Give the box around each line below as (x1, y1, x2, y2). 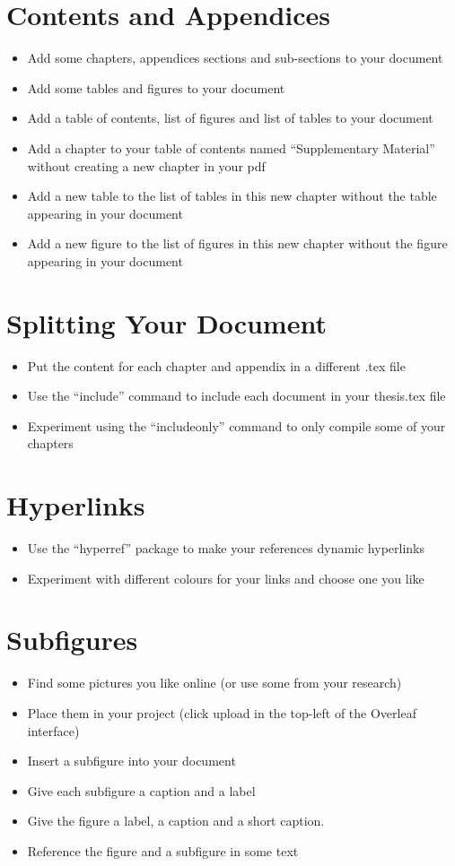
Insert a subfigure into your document (27, 751, 236, 770)
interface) (27, 721, 80, 740)
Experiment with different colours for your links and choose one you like (27, 568, 424, 587)
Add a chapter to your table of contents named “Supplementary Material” (27, 138, 435, 157)
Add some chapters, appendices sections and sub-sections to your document (27, 48, 443, 67)
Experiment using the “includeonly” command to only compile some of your (27, 416, 446, 435)
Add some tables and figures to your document (27, 78, 285, 97)
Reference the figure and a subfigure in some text (27, 841, 299, 860)
